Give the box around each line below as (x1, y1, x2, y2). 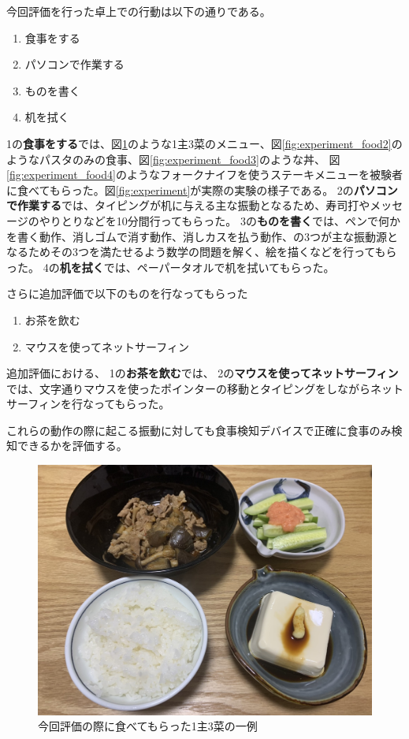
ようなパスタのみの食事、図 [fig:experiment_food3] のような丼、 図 (6, 150, 340, 167)
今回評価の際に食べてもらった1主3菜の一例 (38, 718, 258, 734)
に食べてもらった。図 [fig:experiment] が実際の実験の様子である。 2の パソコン (6, 181, 398, 198)
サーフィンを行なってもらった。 (6, 395, 170, 412)
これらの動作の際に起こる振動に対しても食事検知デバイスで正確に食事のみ (6, 421, 392, 438)
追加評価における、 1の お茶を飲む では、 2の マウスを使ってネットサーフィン (6, 365, 399, 381)
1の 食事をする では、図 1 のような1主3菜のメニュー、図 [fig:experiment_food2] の (6, 135, 403, 151)
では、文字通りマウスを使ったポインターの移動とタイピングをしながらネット (6, 380, 403, 396)
